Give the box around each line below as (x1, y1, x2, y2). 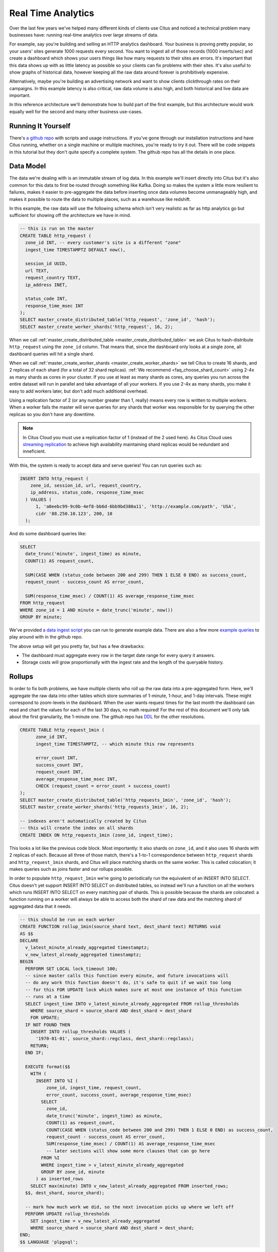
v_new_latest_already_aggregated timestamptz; (25, 952, 142, 958)
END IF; (25, 1050, 44, 1056)
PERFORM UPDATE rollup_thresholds (25, 1211, 110, 1217)
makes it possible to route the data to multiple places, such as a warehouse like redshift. (9, 196, 191, 202)
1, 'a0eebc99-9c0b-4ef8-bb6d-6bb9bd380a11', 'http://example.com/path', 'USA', (36, 504, 236, 509)
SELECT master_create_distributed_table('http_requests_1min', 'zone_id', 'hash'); (20, 797, 231, 803)
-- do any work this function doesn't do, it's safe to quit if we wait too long (25, 980, 231, 986)
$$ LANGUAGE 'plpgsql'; (20, 1239, 79, 1244)
